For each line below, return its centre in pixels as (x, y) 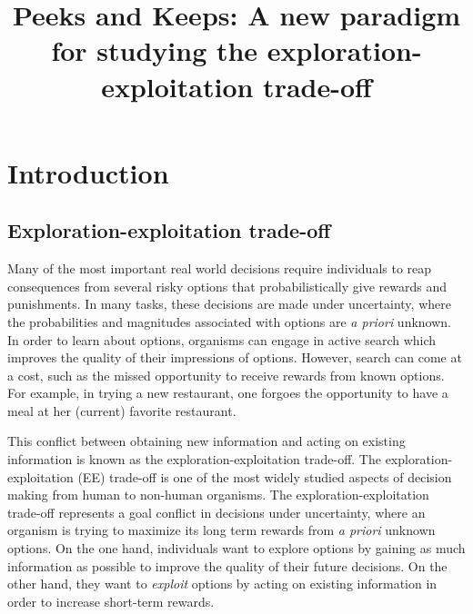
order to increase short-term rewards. (111, 601)
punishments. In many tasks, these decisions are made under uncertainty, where (229, 304)
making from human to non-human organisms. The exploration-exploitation (218, 495)
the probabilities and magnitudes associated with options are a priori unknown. (230, 321)
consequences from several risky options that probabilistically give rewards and (227, 286)
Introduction (88, 172)
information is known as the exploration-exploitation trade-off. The (194, 459)
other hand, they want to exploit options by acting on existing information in (222, 584)
